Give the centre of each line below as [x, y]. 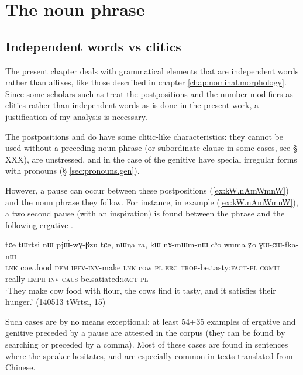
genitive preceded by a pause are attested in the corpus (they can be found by [145, 333]
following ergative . [39, 224]
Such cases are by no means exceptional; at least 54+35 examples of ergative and [151, 321]
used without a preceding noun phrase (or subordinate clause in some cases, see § [151, 148]
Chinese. [20, 367]
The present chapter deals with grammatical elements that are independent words [152, 70]
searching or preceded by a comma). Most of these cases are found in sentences [147, 344]
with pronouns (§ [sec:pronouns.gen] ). [73, 171]
